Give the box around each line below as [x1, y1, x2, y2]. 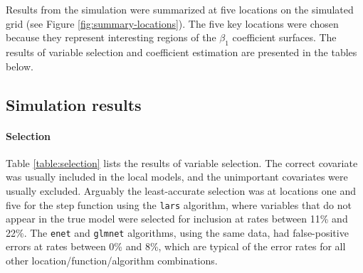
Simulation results [6, 93, 142, 115]
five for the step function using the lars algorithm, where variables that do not [6, 197, 352, 212]
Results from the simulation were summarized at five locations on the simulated [6, 2, 354, 16]
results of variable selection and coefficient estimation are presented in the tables [6, 44, 357, 59]
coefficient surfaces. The [232, 30, 337, 45]
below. [6, 58, 33, 73]
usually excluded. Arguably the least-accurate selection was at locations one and [6, 183, 356, 198]
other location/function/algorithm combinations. [6, 253, 218, 268]
